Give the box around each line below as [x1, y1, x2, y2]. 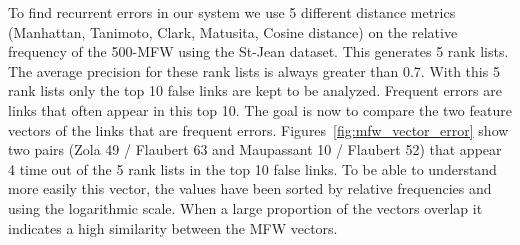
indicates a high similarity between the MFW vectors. [8, 217, 338, 238]
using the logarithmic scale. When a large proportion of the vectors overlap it [8, 197, 483, 218]
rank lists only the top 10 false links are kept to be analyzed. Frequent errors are [8, 80, 502, 101]
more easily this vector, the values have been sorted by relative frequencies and [8, 178, 492, 199]
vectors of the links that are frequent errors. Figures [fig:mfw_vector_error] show [8, 119, 509, 140]
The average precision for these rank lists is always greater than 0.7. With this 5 [8, 60, 500, 81]
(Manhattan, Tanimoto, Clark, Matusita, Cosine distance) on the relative [8, 21, 458, 42]
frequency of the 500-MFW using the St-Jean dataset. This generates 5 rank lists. [8, 41, 509, 62]
